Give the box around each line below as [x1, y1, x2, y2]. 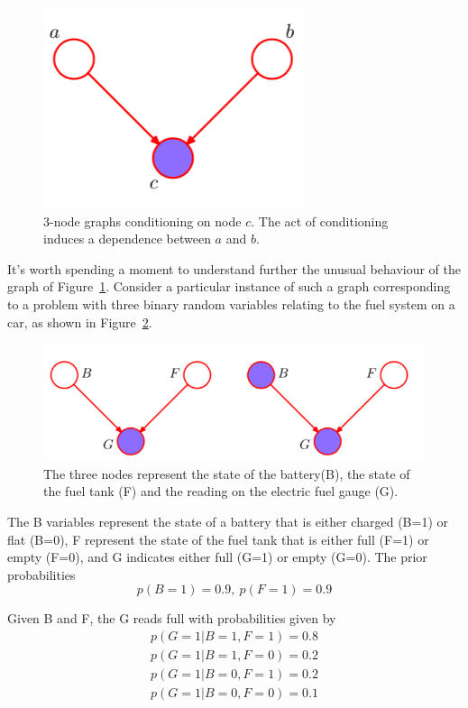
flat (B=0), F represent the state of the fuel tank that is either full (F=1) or [7, 529, 429, 548]
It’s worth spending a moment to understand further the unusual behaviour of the [7, 259, 462, 278]
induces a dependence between [43, 229, 211, 248]
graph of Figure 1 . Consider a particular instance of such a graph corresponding [7, 277, 451, 296]
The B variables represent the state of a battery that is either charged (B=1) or [7, 512, 448, 531]
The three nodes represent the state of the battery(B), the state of [43, 464, 410, 483]
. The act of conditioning [251, 211, 389, 230]
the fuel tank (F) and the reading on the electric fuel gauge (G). [43, 482, 399, 501]
